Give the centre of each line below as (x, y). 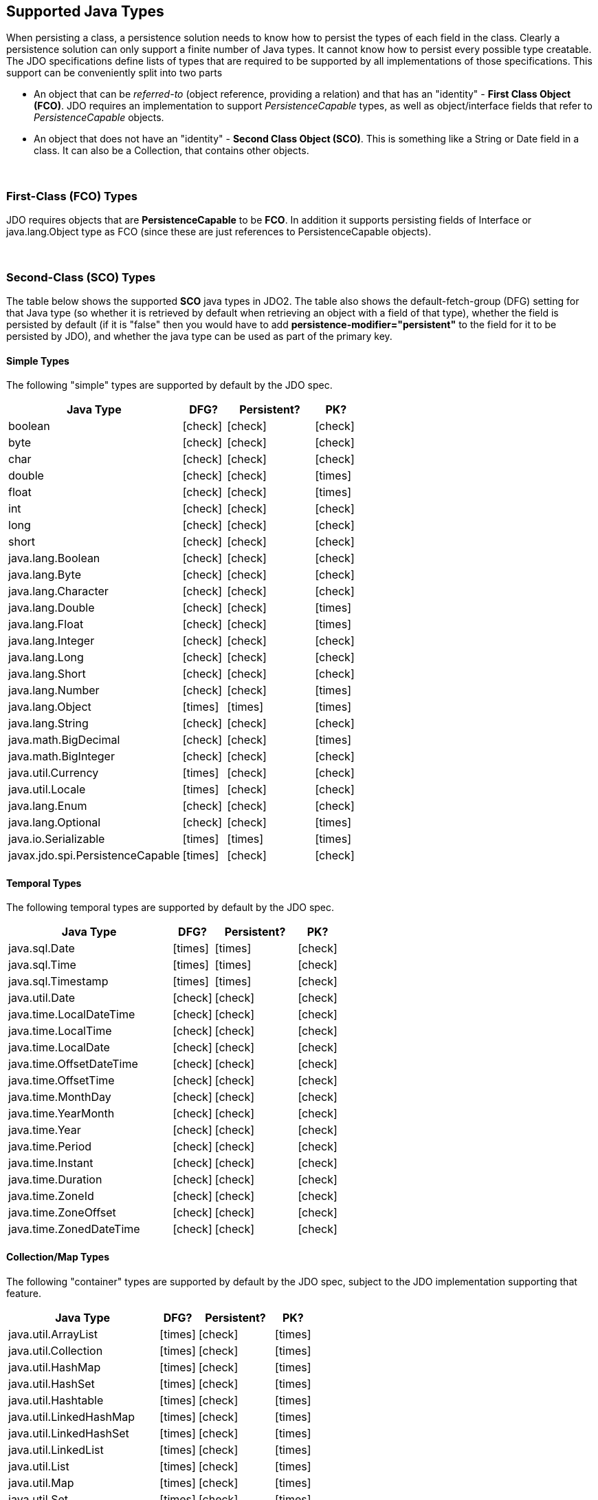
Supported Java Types (85, 11)
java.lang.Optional (55, 823)
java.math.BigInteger (62, 757)
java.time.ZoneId (51, 1196)
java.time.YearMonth (62, 1114)
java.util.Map (41, 1482)
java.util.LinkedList (56, 1449)
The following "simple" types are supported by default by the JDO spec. (169, 385)
